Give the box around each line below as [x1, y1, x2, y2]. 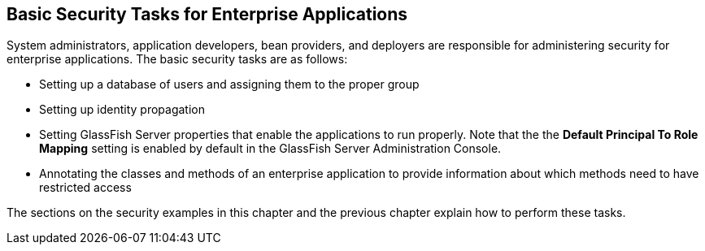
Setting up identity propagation [39, 102, 205, 117]
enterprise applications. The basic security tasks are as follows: [7, 52, 348, 67]
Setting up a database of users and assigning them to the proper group [39, 77, 420, 92]
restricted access [39, 180, 132, 195]
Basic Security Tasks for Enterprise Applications [7, 4, 408, 24]
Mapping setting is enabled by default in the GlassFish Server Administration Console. [39, 141, 502, 156]
